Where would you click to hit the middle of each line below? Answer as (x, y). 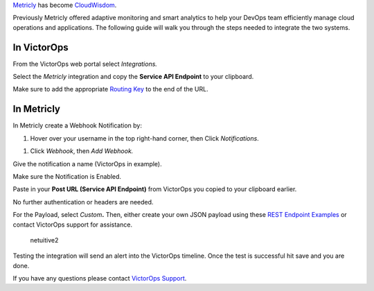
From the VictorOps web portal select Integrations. (85, 64)
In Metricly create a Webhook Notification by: (77, 125)
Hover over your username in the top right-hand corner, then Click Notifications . (144, 138)
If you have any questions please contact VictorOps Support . (100, 279)
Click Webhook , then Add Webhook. (82, 151)
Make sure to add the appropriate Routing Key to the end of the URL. (110, 89)
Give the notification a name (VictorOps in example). (87, 164)
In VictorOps (41, 47)
